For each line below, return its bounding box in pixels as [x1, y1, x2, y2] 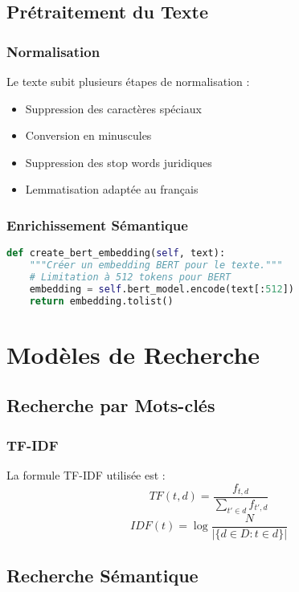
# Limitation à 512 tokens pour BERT [29, 271, 231, 283]
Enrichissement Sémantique [6, 214, 188, 235]
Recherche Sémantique [6, 563, 199, 588]
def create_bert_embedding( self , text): [6, 247, 226, 259]
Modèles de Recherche [6, 337, 260, 370]
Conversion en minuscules [25, 127, 152, 144]
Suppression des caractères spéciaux [25, 100, 202, 116]
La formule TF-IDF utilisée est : [6, 466, 166, 483]
